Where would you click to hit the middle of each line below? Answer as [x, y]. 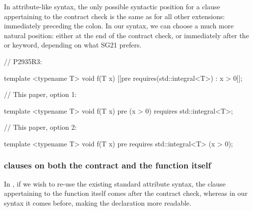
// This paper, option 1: [40, 94]
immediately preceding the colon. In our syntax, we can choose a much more [119, 26]
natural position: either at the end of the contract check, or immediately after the [126, 35]
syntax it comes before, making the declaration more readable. [98, 202]
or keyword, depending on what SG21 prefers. [73, 45]
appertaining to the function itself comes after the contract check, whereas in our [126, 193]
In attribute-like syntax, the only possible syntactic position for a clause [112, 6]
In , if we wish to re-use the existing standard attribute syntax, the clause [115, 183]
